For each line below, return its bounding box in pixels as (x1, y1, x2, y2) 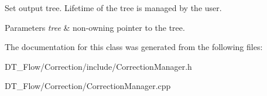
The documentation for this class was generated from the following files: (5, 41, 263, 53)
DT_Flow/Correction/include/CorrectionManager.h (5, 60, 192, 72)
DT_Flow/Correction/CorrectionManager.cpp (5, 80, 171, 92)
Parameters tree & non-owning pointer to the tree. (5, 21, 185, 33)
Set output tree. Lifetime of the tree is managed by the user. (5, 2, 222, 13)
